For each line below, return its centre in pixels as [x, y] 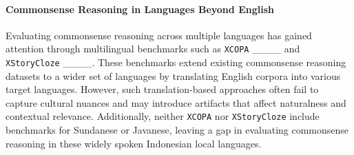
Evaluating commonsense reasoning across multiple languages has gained [159, 35]
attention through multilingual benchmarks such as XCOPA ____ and [153, 49]
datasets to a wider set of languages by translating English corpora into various [173, 75]
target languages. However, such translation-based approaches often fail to [162, 89]
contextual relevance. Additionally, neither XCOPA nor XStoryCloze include [163, 116]
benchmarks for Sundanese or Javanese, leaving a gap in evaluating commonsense [177, 130]
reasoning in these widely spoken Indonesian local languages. [134, 143]
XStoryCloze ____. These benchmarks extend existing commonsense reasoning [176, 62]
